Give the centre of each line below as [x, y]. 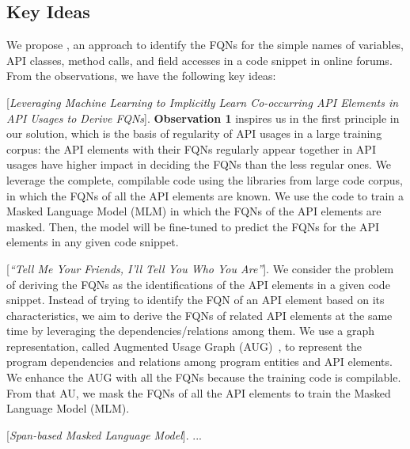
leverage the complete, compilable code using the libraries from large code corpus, [205, 179]
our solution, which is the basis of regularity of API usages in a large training [194, 133]
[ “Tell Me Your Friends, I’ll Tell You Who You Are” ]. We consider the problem [200, 268]
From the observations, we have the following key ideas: [141, 76]
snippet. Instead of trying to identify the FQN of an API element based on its [196, 300]
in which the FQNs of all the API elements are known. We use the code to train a [205, 195]
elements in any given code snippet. [93, 242]
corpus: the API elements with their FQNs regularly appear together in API [191, 148]
